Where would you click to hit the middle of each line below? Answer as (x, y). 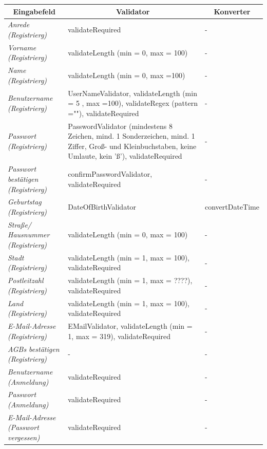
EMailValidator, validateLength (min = (130, 326)
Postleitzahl (26, 280)
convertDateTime (232, 207)
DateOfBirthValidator (102, 207)
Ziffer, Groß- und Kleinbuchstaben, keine (132, 146)
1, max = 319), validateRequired (119, 336)
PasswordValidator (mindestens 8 (120, 126)
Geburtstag (25, 202)
